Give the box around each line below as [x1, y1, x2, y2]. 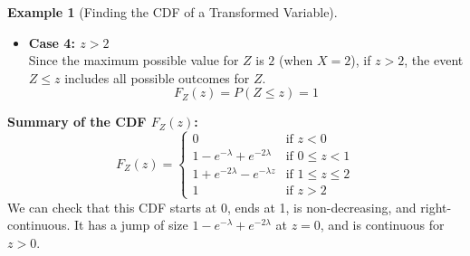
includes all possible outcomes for [64, 68, 250, 87]
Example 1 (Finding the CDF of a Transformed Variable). [7, 3, 338, 21]
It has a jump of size [73, 215, 188, 234]
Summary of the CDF [7, 112, 147, 131]
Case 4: [28, 33, 75, 52]
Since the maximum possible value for [28, 51, 239, 70]
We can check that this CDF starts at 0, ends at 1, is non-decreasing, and [7, 197, 417, 216]
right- [420, 197, 452, 216]
